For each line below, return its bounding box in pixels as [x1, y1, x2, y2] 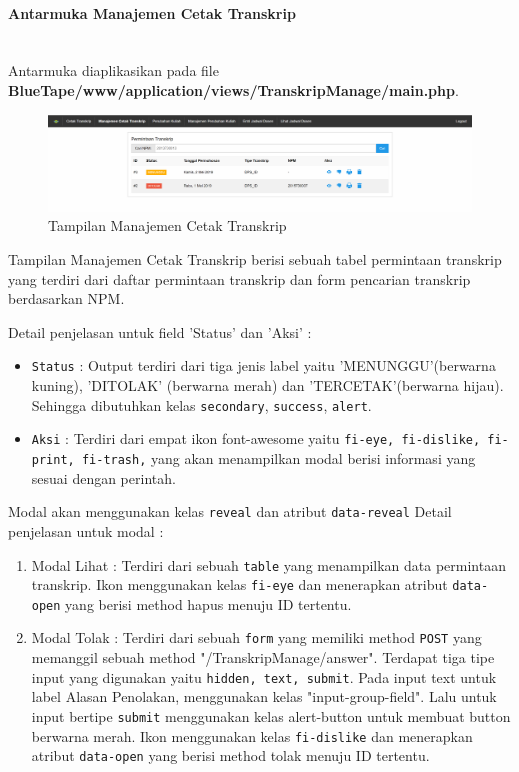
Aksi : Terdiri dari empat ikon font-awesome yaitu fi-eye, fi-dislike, [31, 428, 481, 449]
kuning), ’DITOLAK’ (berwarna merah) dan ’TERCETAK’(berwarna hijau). [31, 375, 504, 396]
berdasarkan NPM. [8, 288, 125, 309]
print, [31, 453, 75, 467]
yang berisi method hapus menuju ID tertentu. [65, 593, 352, 614]
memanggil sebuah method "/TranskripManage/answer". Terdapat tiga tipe [31, 647, 495, 668]
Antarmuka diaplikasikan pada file [8, 60, 219, 81]
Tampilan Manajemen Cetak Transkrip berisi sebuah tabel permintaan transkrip [8, 249, 502, 270]
